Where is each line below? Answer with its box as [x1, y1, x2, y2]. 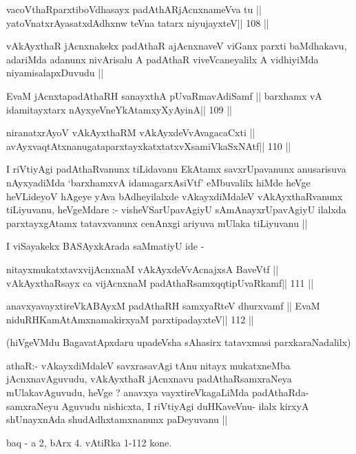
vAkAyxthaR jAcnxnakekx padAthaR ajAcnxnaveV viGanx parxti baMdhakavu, [6, 39, 347, 53]
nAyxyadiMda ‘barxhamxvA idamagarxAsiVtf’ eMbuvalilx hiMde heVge [6, 175, 311, 189]
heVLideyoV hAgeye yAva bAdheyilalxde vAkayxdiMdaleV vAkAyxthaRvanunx [6, 188, 343, 203]
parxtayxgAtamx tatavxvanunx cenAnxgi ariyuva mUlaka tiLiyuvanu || [6, 215, 308, 230]
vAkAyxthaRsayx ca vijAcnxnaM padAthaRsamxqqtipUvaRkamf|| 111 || [6, 275, 314, 290]
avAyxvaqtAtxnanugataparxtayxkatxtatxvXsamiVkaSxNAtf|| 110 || [6, 138, 291, 153]
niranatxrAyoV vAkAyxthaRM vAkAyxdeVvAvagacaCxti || [6, 125, 255, 140]
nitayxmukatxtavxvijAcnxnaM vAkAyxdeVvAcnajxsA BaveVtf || [6, 261, 279, 276]
